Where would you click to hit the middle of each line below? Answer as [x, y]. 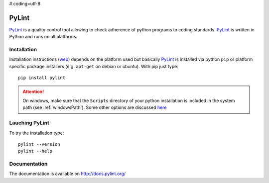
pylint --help [35, 151]
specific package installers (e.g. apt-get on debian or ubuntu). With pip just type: [94, 66]
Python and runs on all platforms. [43, 37]
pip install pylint [42, 78]
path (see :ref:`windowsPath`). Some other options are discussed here [95, 107]
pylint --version [39, 144]
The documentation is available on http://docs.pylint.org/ [67, 174]
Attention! [33, 91]
